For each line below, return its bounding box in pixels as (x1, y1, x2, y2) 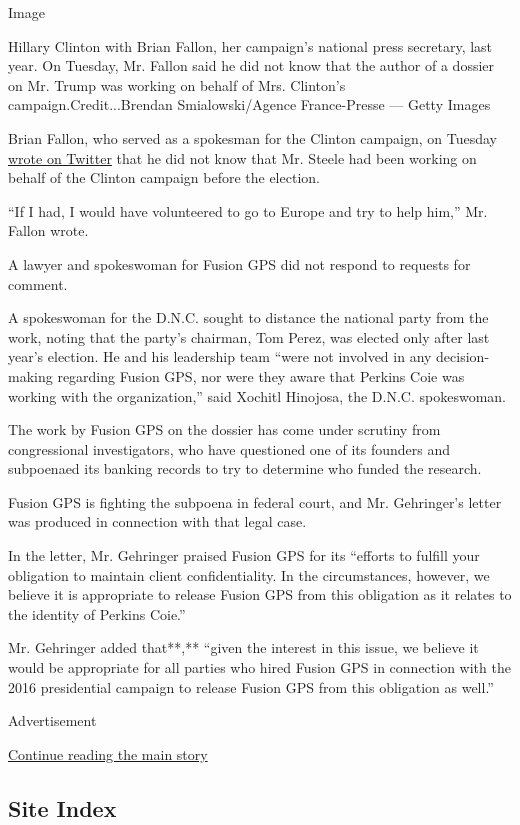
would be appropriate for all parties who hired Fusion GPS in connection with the (8, 657, 511, 678)
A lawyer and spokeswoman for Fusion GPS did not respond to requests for (8, 253, 471, 274)
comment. (8, 273, 68, 294)
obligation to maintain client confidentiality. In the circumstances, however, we (8, 564, 490, 585)
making (8, 365, 53, 386)
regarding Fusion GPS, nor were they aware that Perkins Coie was (57, 365, 465, 386)
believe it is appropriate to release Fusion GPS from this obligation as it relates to (8, 584, 512, 605)
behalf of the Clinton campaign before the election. (8, 167, 320, 188)
